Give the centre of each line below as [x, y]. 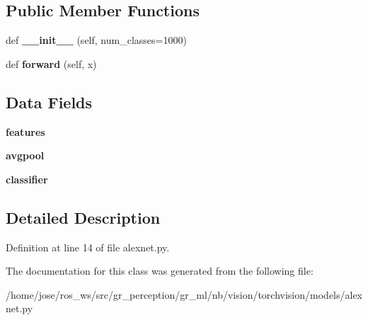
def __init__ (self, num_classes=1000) [96, 40]
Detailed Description [83, 217]
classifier [27, 179]
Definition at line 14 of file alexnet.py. [88, 247]
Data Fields [49, 102]
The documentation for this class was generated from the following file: [160, 271]
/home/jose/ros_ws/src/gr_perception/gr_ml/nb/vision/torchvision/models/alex [184, 294]
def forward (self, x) [51, 63]
